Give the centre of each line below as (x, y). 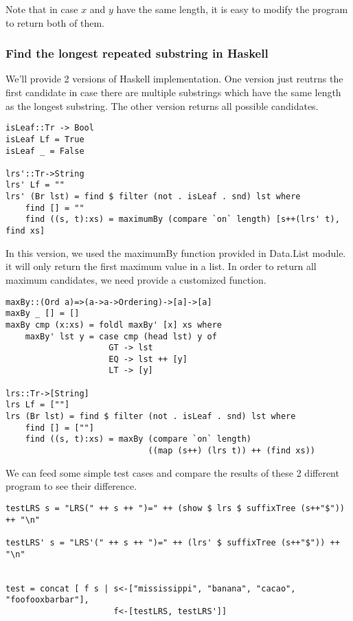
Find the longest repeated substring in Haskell (137, 53)
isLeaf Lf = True (45, 139)
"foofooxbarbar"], (47, 600)
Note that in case (42, 9)
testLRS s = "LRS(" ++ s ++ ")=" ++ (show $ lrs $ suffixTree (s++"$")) (175, 508)
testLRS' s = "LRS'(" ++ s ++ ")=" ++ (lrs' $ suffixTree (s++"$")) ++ (173, 542)
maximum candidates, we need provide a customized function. (136, 279)
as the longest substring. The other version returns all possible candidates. (162, 105)
